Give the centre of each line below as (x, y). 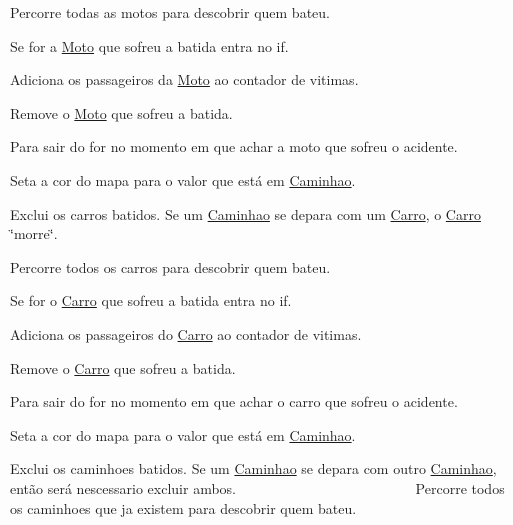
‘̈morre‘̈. (34, 233)
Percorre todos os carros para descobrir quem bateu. (170, 266)
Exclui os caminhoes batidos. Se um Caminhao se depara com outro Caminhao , (253, 468)
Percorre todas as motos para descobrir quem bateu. (170, 12)
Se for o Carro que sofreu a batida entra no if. (151, 300)
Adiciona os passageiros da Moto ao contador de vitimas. (184, 79)
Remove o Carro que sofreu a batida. (123, 367)
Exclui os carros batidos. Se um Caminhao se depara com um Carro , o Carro (245, 213)
